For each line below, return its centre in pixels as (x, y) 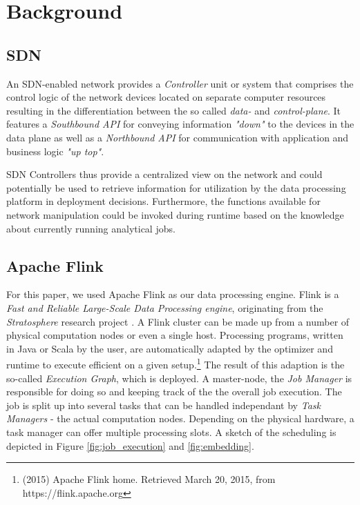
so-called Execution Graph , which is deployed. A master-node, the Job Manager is (179, 378)
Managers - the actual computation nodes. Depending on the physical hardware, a (180, 418)
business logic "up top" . (55, 151)
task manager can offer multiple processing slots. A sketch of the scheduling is (171, 432)
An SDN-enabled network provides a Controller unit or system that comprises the (180, 83)
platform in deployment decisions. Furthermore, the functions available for (163, 201)
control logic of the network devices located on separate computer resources (166, 97)
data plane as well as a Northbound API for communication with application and (178, 137)
